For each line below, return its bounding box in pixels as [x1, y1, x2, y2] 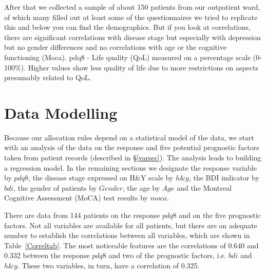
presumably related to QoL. [4, 72, 91, 83]
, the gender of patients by [13, 182, 97, 193]
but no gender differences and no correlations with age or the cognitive [4, 42, 227, 52]
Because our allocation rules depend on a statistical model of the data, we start [4, 132, 254, 142]
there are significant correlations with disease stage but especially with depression [4, 31, 261, 42]
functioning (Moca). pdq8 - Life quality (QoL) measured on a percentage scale [4, 51, 251, 62]
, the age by [122, 182, 160, 193]
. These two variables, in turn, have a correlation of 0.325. [17, 260, 200, 270]
